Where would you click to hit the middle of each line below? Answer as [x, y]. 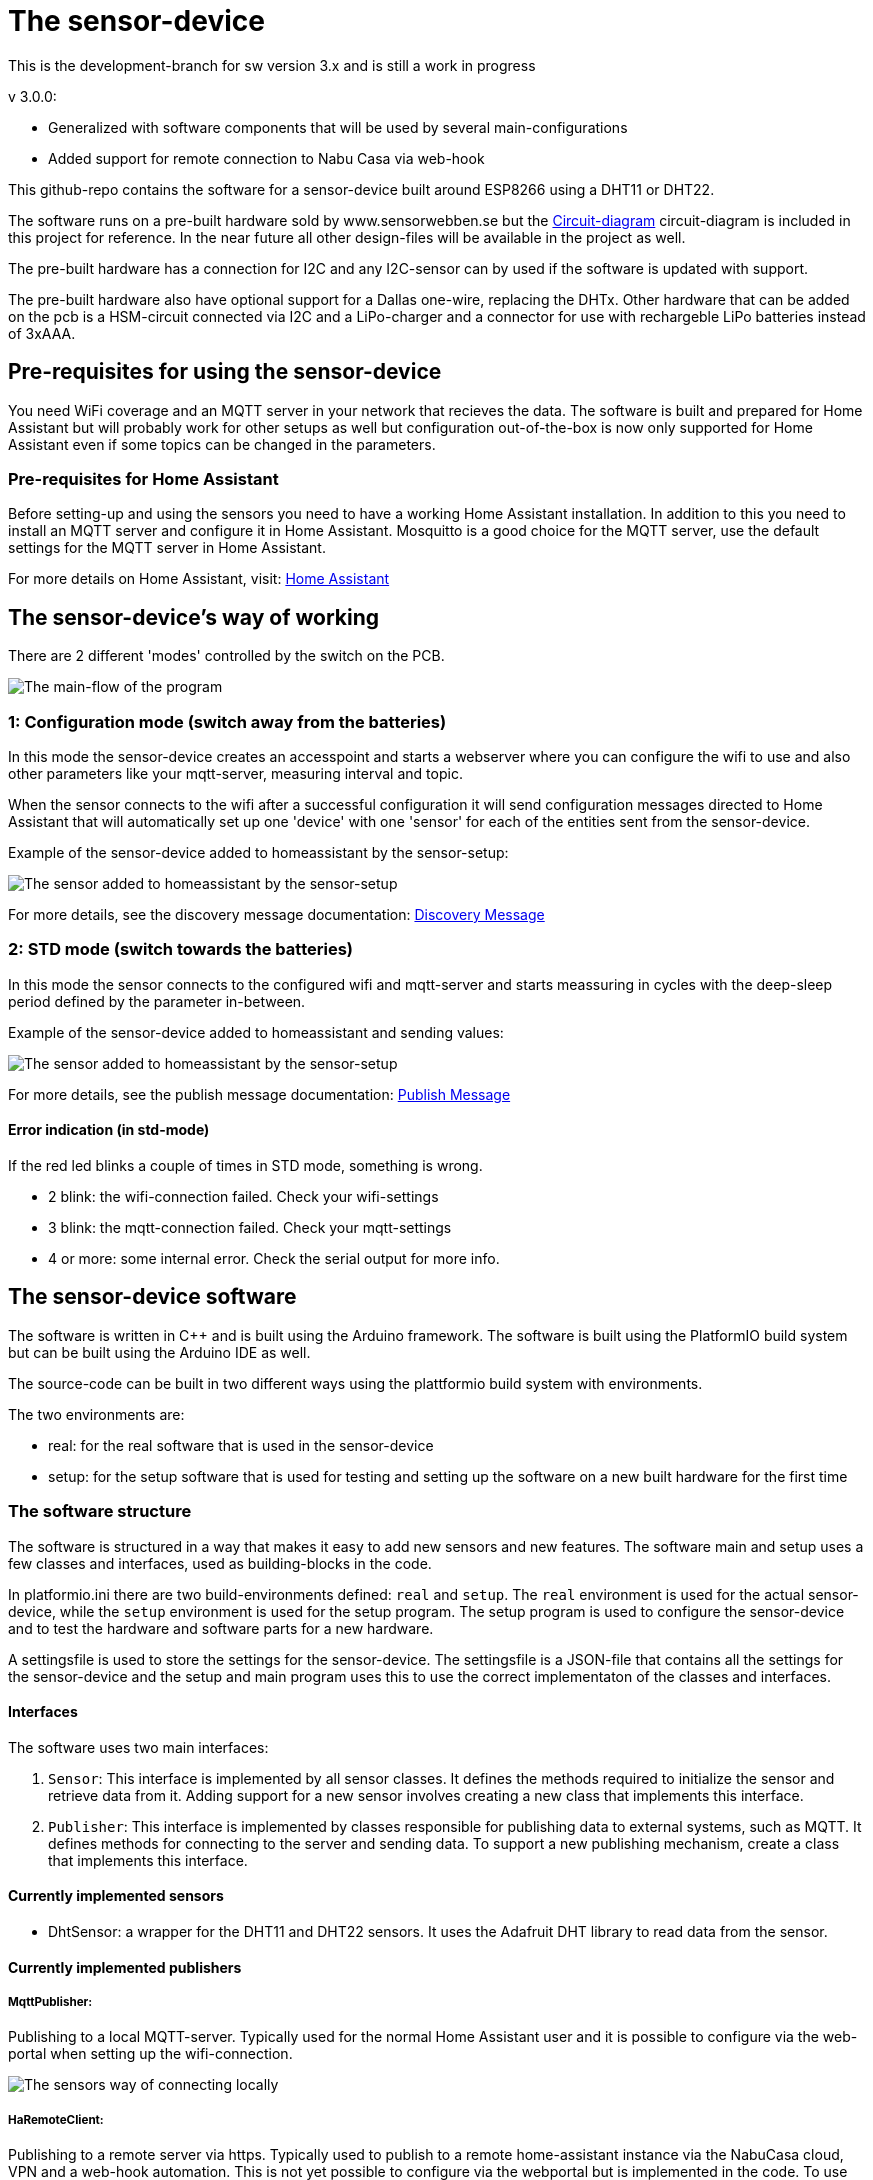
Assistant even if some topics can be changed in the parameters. [222, 444]
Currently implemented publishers [125, 1967]
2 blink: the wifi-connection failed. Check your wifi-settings [243, 1196]
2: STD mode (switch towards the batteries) [180, 949]
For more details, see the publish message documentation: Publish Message [259, 1094]
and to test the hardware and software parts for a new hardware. [221, 1628]
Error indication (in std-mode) [109, 1130]
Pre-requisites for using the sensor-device [225, 372]
